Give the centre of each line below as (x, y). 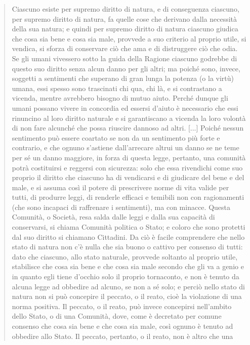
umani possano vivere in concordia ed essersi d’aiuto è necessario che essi (125, 107)
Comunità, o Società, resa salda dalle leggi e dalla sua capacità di (113, 217)
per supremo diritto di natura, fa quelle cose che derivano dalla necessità (124, 18)
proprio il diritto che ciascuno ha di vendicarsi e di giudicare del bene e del (128, 177)
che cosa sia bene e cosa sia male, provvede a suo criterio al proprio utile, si (129, 38)
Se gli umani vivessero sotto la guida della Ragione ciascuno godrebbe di (124, 58)
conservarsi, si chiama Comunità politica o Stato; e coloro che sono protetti (129, 227)
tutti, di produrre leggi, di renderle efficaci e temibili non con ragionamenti (128, 197)
